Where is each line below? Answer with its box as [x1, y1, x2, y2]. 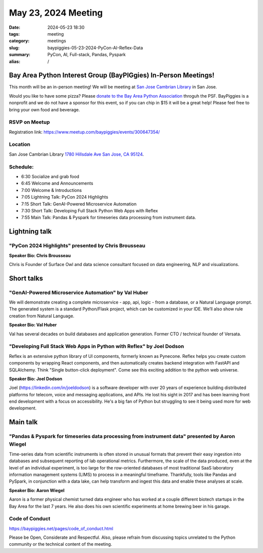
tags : [9, 31, 20, 37]
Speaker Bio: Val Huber [9, 322, 57, 328]
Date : [9, 24, 20, 30]
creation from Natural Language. [9, 313, 75, 319]
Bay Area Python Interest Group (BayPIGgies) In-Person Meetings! [9, 71, 215, 80]
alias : [9, 59, 20, 64]
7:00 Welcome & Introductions [21, 187, 82, 193]
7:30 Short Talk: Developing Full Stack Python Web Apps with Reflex [21, 207, 158, 213]
